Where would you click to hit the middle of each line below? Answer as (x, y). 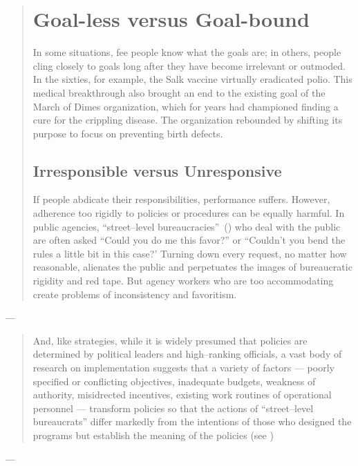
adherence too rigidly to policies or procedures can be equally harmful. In (189, 213)
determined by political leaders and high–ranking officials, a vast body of (187, 354)
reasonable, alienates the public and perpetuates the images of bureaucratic (192, 267)
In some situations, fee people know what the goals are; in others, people (187, 52)
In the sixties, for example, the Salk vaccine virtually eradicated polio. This (192, 79)
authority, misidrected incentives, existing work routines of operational (182, 395)
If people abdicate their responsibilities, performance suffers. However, (181, 199)
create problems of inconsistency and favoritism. (135, 294)
